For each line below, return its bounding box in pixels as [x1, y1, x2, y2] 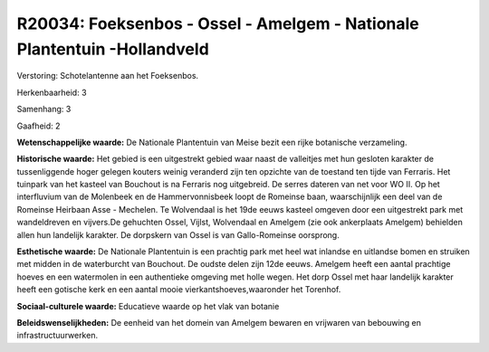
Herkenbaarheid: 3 [16, 87, 87, 98]
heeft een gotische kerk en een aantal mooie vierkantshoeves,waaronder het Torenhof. [16, 284, 341, 295]
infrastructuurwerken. [16, 330, 99, 341]
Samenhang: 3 [16, 104, 72, 115]
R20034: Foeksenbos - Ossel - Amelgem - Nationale [16, 14, 420, 33]
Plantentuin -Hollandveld [16, 39, 210, 59]
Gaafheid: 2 [16, 120, 61, 131]
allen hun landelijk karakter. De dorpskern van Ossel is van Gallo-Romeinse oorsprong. [16, 229, 340, 240]
